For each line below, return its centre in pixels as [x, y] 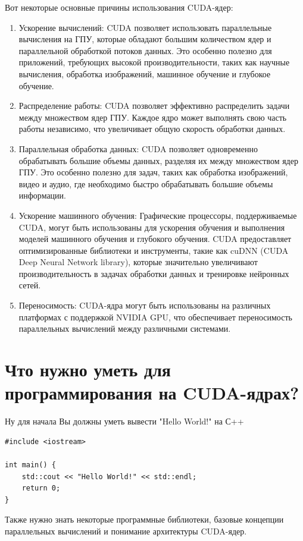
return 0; [41, 488]
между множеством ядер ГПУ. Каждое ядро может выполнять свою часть [153, 117]
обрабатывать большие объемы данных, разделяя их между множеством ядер [158, 160]
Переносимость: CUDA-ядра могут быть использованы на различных [145, 305]
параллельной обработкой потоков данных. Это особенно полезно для [145, 50]
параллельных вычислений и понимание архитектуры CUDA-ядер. [126, 531]
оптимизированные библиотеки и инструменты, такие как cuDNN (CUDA [154, 250]
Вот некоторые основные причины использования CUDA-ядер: [119, 7]
